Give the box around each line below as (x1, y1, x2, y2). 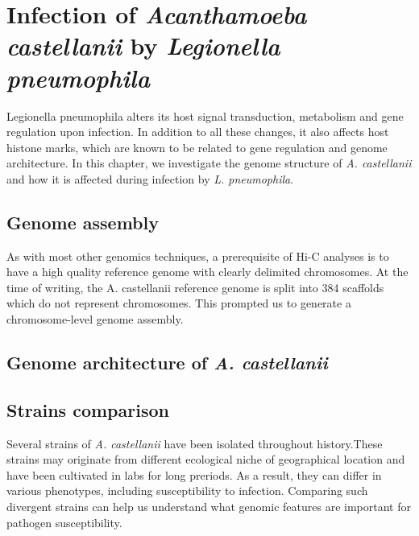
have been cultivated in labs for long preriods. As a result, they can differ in (6, 466, 382, 483)
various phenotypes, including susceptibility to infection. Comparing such (6, 482, 368, 499)
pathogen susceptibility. (6, 513, 122, 530)
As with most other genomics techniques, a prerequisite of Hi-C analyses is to (6, 247, 389, 264)
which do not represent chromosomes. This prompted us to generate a (6, 295, 351, 311)
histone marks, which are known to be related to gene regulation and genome (6, 138, 388, 155)
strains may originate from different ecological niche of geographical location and (6, 451, 405, 468)
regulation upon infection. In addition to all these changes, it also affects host (6, 123, 389, 140)
